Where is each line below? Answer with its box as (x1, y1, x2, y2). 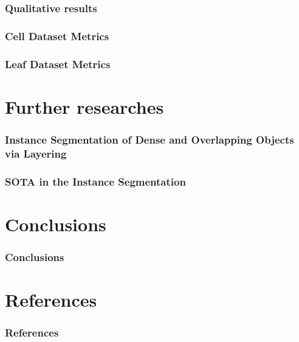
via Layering (5, 145, 67, 161)
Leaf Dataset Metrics (5, 56, 111, 71)
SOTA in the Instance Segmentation (5, 173, 186, 189)
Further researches (5, 94, 164, 119)
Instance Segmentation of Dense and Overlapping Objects (5, 131, 294, 147)
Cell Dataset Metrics (5, 28, 109, 43)
